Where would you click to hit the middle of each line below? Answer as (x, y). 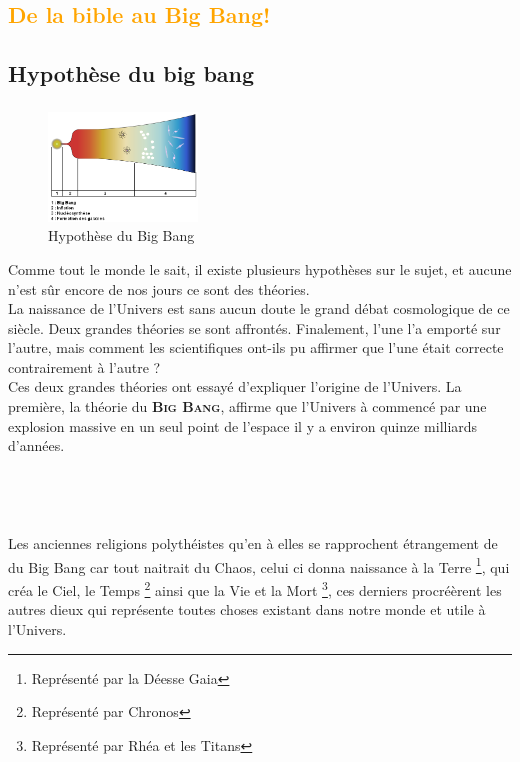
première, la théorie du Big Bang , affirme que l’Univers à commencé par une (247, 406)
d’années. (36, 445)
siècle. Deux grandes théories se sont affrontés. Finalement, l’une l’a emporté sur (254, 327)
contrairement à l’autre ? (84, 366)
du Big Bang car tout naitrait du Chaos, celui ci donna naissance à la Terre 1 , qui (259, 565)
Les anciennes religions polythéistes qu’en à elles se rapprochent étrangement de (253, 543)
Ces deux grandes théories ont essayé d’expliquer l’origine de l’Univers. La (235, 386)
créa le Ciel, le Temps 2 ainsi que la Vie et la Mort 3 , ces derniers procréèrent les (255, 588)
